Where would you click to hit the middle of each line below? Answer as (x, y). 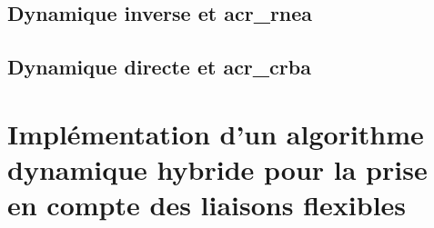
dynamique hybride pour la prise (217, 169)
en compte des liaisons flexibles (207, 205)
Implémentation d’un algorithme (216, 133)
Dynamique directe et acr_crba (159, 67)
